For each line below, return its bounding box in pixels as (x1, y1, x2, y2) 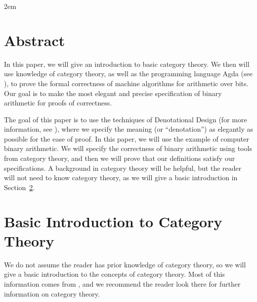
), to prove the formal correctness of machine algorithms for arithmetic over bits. (4, 78, 249, 88)
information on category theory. (4, 288, 100, 299)
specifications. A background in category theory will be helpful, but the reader (4, 162, 242, 173)
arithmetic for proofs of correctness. (4, 98, 112, 108)
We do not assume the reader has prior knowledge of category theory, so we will (4, 259, 246, 269)
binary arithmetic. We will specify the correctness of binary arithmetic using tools (4, 143, 252, 153)
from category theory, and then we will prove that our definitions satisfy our (4, 153, 235, 163)
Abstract (4, 30, 65, 50)
